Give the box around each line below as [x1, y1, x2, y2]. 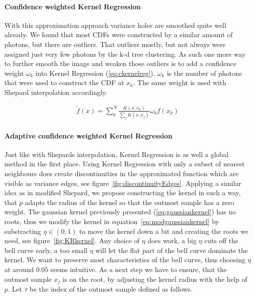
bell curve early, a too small [4, 245, 88, 255]
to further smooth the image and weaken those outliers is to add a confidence [4, 58, 236, 69]
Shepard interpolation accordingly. [4, 87, 108, 97]
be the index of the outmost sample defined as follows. [29, 284, 193, 294]
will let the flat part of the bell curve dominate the [95, 245, 248, 255]
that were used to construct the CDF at [4, 77, 124, 88]
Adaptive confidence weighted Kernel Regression [4, 130, 173, 140]
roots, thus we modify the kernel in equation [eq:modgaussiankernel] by [4, 216, 219, 227]
